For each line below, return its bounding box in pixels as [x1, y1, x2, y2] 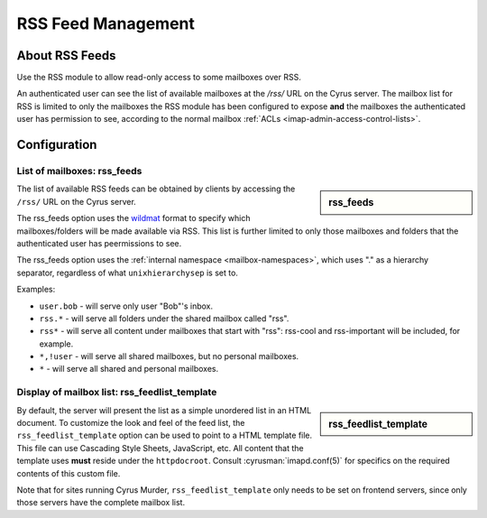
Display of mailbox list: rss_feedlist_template [16, 386, 217, 399]
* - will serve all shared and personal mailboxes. [39, 364, 219, 375]
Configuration [16, 137, 97, 153]
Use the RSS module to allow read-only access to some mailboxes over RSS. [16, 72, 301, 83]
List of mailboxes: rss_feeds [16, 165, 142, 178]
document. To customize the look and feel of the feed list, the [16, 418, 245, 428]
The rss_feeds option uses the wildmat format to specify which [16, 213, 251, 224]
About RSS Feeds [16, 48, 116, 63]
